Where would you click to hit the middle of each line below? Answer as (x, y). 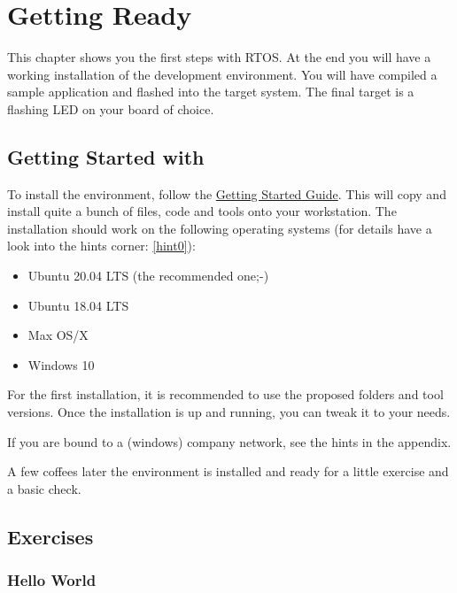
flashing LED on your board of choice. (111, 108)
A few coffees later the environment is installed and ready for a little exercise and (228, 471)
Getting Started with (106, 156)
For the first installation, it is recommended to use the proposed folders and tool (225, 394)
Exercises (50, 536)
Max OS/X (58, 335)
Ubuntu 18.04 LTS (78, 305)
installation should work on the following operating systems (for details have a (220, 228)
